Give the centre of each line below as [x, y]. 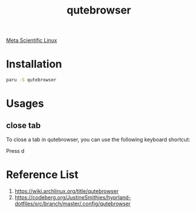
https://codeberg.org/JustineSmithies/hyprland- [73, 197]
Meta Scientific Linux [32, 40]
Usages [25, 104]
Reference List [42, 175]
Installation [34, 64]
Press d [15, 151]
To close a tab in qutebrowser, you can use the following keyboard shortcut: [98, 140]
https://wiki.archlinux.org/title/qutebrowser [67, 191]
